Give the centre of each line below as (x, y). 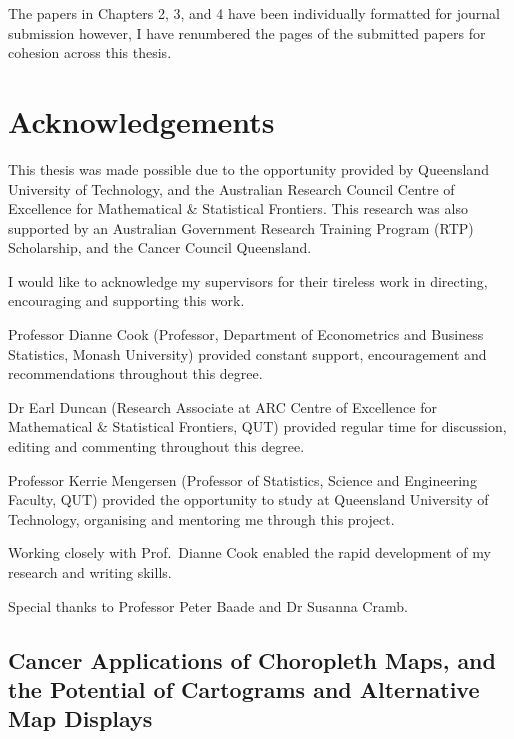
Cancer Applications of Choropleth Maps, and (252, 659)
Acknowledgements (141, 120)
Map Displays (80, 718)
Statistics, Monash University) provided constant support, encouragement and (247, 353)
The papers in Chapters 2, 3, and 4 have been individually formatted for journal (254, 13)
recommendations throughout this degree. (135, 373)
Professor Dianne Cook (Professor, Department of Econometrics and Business (246, 334)
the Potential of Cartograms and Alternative (244, 688)
